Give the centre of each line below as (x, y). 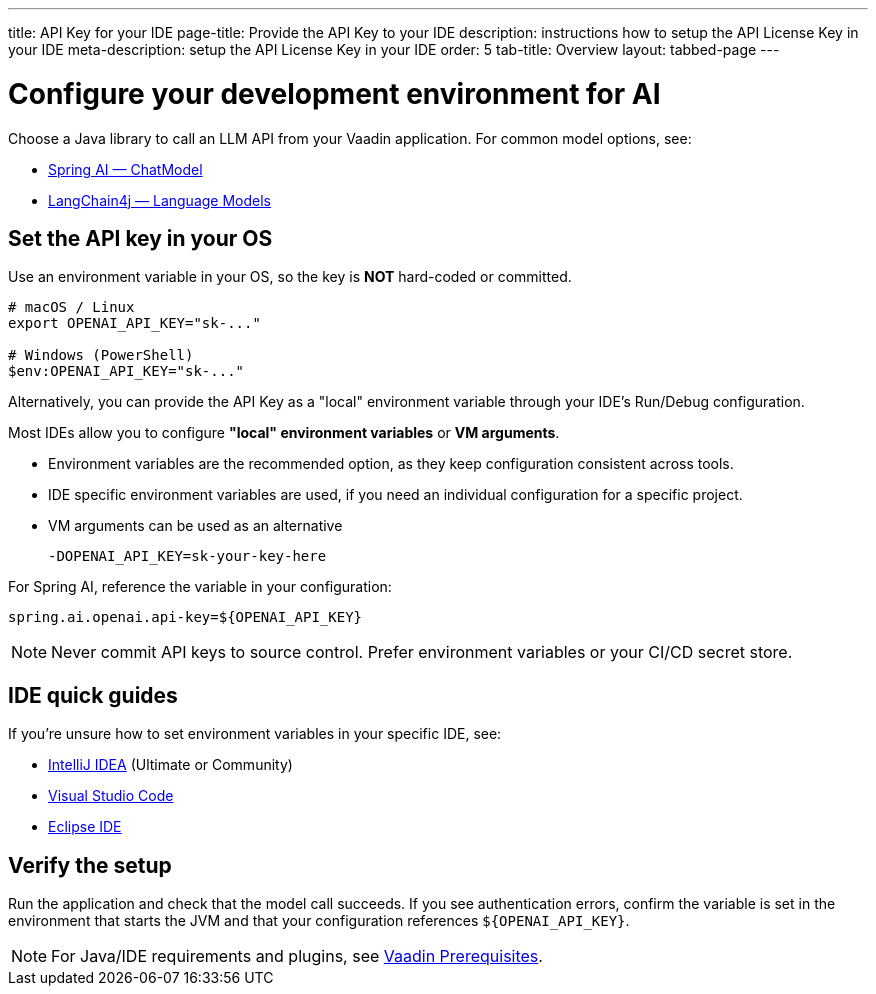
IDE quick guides (93, 695)
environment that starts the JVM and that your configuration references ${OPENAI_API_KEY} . (319, 921)
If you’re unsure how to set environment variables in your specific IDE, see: (255, 734)
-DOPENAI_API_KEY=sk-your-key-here (187, 556)
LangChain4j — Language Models (159, 200)
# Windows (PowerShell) (101, 355)
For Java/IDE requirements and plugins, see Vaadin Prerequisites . (297, 956)
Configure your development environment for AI (334, 93)
